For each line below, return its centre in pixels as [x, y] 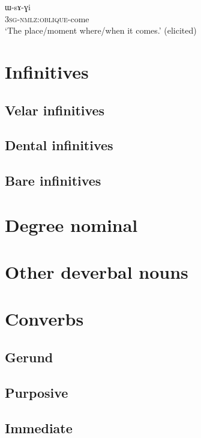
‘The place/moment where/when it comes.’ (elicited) [101, 30]
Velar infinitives [55, 110]
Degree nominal [71, 224]
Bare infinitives [53, 181]
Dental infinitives [59, 145]
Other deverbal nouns [97, 272]
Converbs [44, 319]
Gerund [29, 357]
